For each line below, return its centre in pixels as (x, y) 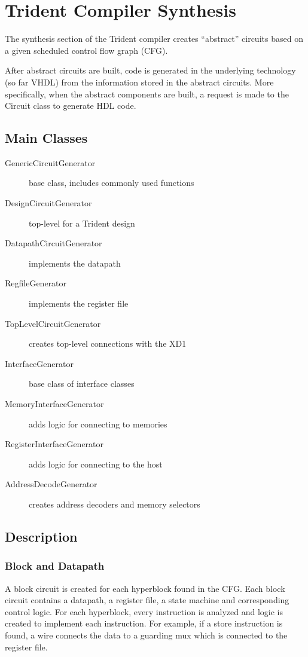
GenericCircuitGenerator (50, 162)
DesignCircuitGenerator (48, 203)
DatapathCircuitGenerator (54, 243)
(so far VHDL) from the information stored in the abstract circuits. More (139, 82)
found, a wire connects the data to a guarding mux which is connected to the (146, 635)
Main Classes (46, 138)
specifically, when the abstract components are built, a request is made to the (147, 94)
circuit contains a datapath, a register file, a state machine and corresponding (147, 600)
